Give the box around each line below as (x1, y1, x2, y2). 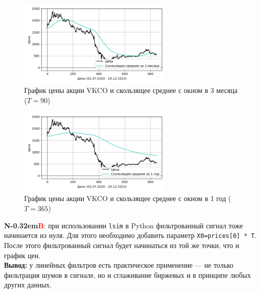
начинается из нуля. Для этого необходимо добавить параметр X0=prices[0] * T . (4, 230, 257, 240)
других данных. (4, 279, 52, 290)
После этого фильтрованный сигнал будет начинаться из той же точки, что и (4, 239, 239, 250)
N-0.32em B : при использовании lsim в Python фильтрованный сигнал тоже (4, 220, 243, 230)
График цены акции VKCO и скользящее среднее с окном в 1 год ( (24, 193, 231, 204)
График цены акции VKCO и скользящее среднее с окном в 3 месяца (24, 85, 238, 95)
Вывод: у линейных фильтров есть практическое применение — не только (4, 260, 234, 270)
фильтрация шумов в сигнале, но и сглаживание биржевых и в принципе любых (4, 269, 251, 280)
